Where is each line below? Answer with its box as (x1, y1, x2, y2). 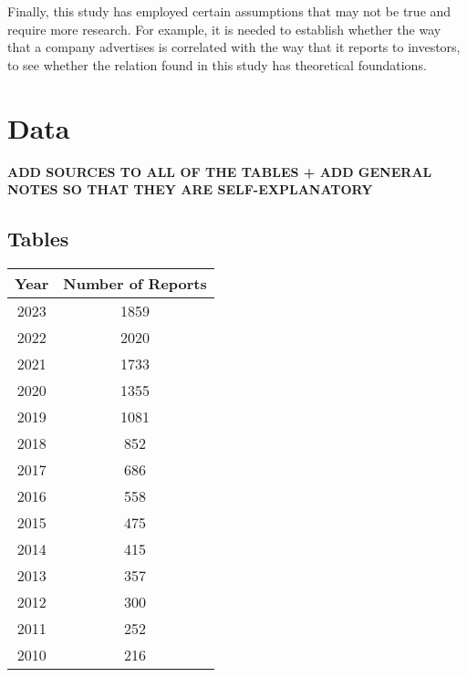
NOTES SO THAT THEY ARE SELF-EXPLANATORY (7, 180, 373, 199)
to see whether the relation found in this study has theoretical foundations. (7, 55, 427, 74)
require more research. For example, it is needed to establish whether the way (7, 19, 441, 38)
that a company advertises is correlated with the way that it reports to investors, (7, 37, 461, 57)
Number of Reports (63, 272, 207, 294)
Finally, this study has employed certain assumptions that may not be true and (7, 2, 451, 20)
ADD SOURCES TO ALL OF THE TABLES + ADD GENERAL (7, 161, 432, 181)
